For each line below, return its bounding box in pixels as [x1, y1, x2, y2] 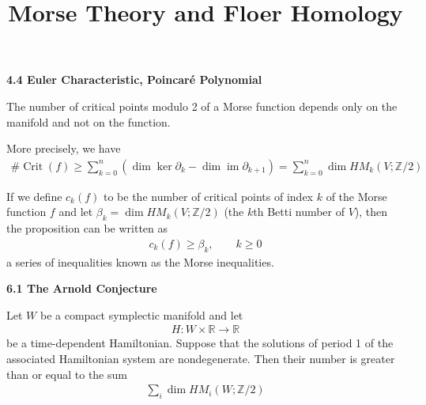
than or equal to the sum [6, 365, 127, 382]
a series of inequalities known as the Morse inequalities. [6, 253, 274, 270]
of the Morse [326, 187, 387, 204]
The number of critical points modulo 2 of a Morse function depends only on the [6, 97, 398, 114]
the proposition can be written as [6, 220, 168, 237]
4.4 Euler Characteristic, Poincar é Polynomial [6, 71, 262, 88]
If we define [6, 187, 62, 204]
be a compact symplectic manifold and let [40, 306, 243, 323]
